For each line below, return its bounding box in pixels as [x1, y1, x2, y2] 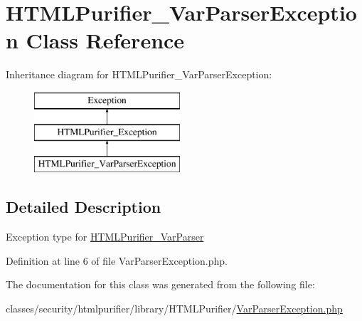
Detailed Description [6, 196, 161, 218]
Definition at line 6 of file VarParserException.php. [6, 253, 228, 268]
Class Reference [26, 26, 185, 55]
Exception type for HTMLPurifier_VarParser [6, 229, 204, 244]
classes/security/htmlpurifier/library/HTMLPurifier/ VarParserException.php [6, 300, 343, 315]
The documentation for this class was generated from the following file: [6, 277, 315, 292]
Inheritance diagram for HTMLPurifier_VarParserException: [6, 67, 272, 82]
